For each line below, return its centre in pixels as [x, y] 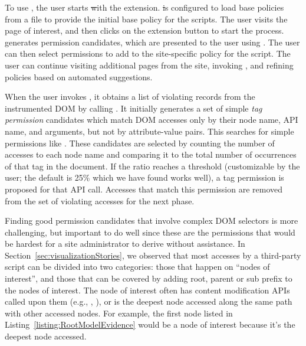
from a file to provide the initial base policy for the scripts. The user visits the [146, 19]
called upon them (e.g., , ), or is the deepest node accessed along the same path [149, 301]
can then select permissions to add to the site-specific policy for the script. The [148, 53]
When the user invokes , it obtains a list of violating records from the [130, 97]
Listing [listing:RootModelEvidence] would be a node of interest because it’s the [150, 324]
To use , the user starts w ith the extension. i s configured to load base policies [144, 7]
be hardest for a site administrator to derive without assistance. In [125, 244]
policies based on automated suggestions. [79, 76]
